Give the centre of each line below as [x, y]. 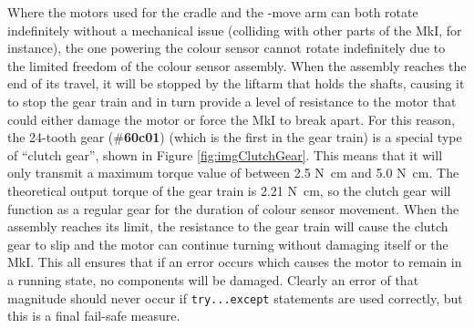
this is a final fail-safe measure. [94, 316]
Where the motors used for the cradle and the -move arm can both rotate [213, 12]
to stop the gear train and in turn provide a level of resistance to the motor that [232, 101]
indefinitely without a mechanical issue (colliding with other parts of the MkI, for [235, 30]
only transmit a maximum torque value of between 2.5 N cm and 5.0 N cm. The [233, 173]
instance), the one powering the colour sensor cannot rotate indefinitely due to [227, 48]
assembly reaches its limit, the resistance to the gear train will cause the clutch [228, 226]
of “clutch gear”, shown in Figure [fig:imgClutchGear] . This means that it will [225, 154]
